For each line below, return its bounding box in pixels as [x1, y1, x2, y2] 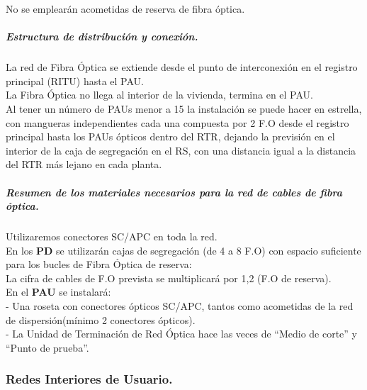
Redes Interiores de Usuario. [6, 370, 173, 388]
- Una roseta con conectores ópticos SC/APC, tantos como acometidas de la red [6, 299, 354, 313]
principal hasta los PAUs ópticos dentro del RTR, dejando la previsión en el [6, 129, 335, 144]
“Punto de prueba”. [6, 340, 89, 355]
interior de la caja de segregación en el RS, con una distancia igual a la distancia [6, 143, 356, 157]
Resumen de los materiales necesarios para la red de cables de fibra [6, 184, 342, 199]
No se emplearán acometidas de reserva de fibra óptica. [6, 1, 245, 16]
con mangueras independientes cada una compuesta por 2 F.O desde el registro [6, 115, 349, 130]
